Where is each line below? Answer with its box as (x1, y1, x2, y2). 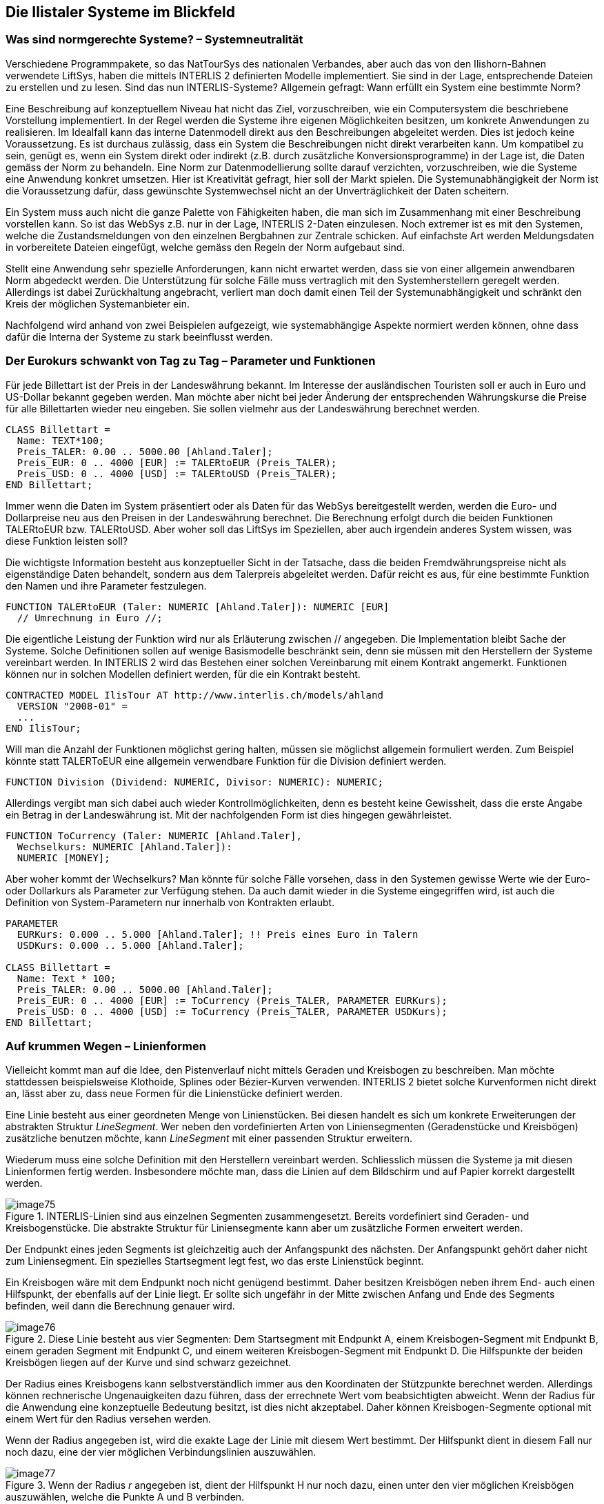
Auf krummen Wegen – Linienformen (6, 1039, 206, 1053)
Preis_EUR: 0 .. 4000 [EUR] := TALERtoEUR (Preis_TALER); (17, 457, 337, 468)
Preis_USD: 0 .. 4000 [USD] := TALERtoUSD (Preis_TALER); (17, 468, 337, 479)
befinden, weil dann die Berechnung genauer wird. (6, 1300, 235, 1312)
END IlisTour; (6, 722, 81, 734)
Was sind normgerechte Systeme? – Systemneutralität (6, 32, 303, 47)
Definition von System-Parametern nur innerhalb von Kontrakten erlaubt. (6, 896, 335, 908)
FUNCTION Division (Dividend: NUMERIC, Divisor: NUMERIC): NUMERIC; (6, 776, 383, 788)
